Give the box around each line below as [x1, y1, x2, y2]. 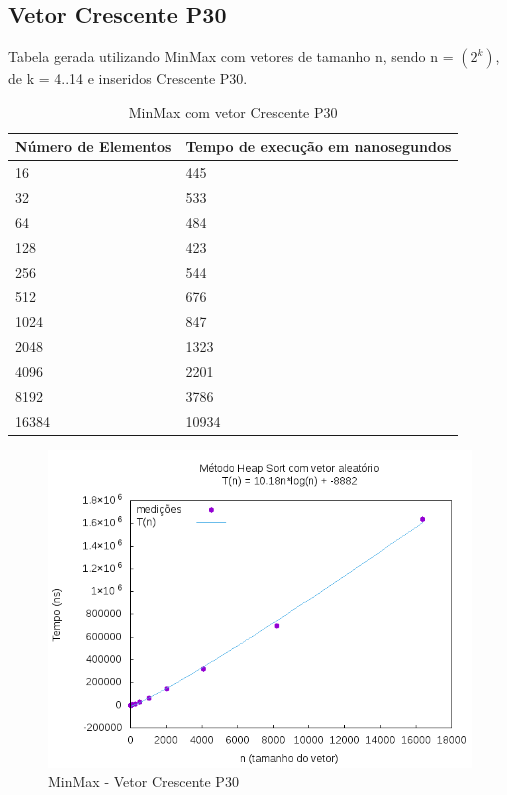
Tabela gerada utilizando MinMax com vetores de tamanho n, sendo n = [8, 46, 454, 67]
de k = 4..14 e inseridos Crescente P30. [8, 68, 248, 89]
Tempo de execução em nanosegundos [185, 136, 452, 157]
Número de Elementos [15, 136, 172, 157]
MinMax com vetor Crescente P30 [128, 101, 338, 122]
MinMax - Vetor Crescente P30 [48, 771, 239, 792]
